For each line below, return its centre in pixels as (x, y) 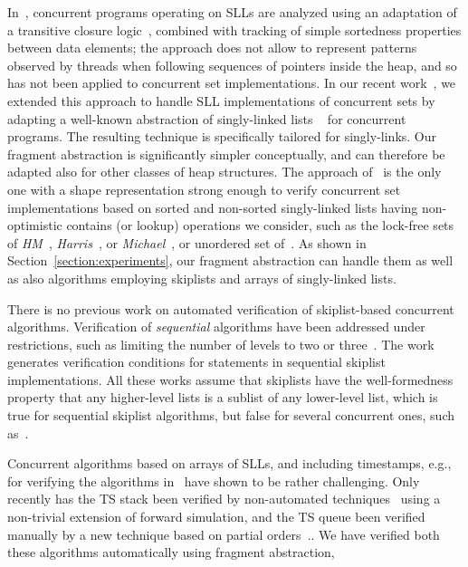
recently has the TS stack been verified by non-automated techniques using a (224, 499)
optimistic (35, 225)
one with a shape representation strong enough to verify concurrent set (204, 189)
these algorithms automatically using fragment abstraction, (171, 552)
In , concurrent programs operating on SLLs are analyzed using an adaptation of (232, 12)
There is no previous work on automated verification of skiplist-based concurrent (231, 308)
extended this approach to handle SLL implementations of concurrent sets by (221, 100)
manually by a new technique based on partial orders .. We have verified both (224, 534)
